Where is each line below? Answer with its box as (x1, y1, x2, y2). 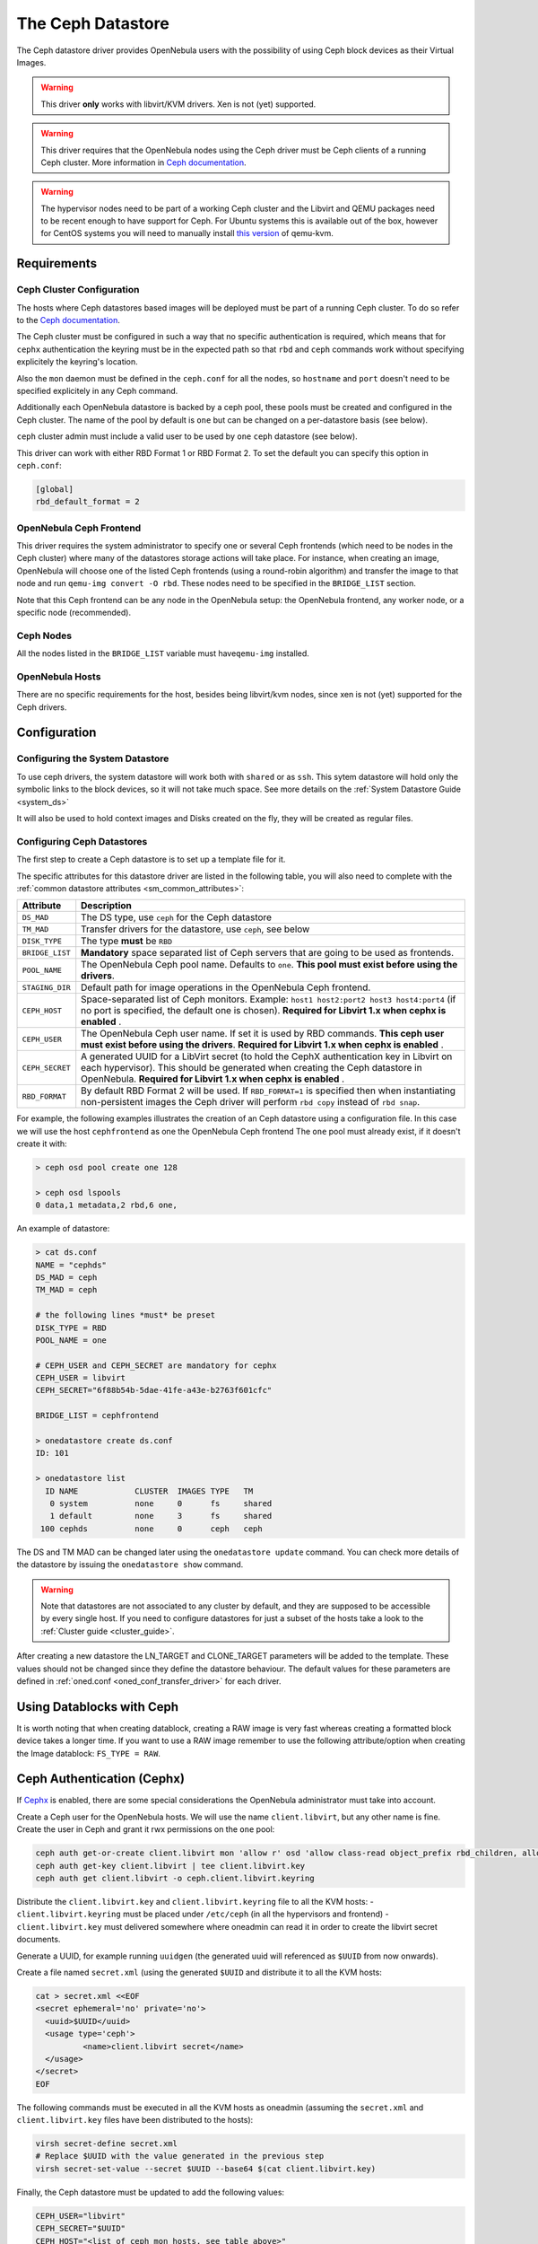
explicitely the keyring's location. (16, 356, 138, 367)
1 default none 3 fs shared (49, 1511, 273, 1521)
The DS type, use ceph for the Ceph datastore (81, 911, 273, 924)
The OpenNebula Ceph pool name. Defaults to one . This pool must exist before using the (81, 959, 458, 971)
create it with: (16, 1138, 67, 1149)
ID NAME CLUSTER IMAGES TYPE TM (45, 1486, 254, 1496)
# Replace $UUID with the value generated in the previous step (35, 2151, 325, 2161)
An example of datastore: (16, 1223, 110, 1234)
